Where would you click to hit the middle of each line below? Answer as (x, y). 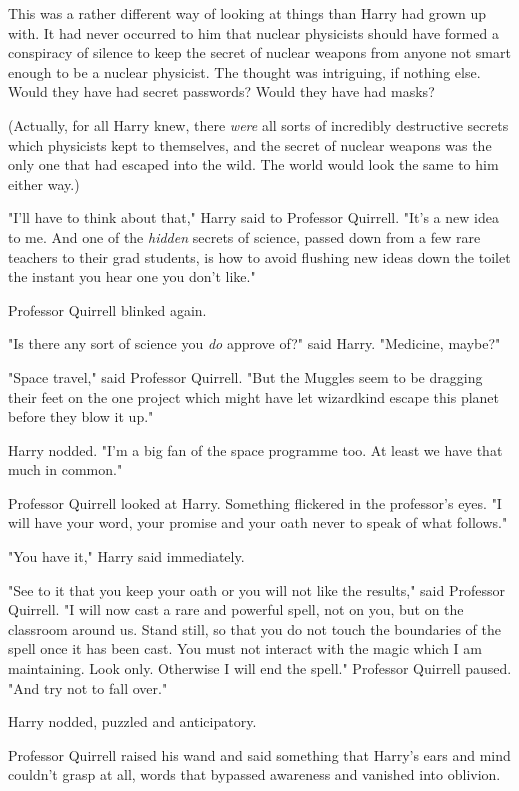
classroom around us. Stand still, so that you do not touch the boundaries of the (254, 628)
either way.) (44, 183)
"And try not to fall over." (88, 687)
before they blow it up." (81, 416)
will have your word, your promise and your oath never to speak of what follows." (258, 522)
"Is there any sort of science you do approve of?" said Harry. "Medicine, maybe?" (254, 343)
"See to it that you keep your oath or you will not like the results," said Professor (256, 589)
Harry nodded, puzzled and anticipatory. (132, 721)
